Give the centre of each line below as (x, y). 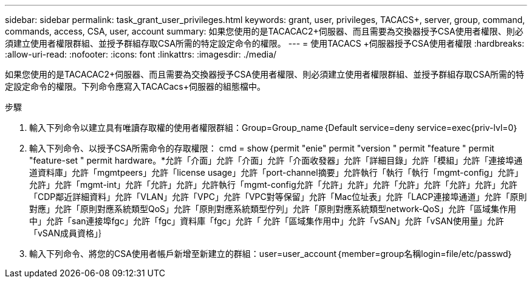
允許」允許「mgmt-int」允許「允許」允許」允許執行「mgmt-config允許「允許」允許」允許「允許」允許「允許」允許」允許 (273, 185)
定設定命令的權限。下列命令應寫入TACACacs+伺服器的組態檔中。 (135, 86)
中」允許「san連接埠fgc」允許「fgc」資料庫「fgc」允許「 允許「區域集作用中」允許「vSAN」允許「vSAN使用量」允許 (267, 221)
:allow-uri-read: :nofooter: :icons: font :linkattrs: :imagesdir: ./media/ (141, 54)
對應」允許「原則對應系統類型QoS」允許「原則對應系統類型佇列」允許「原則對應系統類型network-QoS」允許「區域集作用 (273, 209)
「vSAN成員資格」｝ (68, 233)
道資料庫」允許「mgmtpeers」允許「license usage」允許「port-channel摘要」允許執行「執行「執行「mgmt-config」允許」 (276, 172)
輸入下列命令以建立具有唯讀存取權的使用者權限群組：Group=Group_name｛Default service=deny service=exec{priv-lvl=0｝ (274, 128)
